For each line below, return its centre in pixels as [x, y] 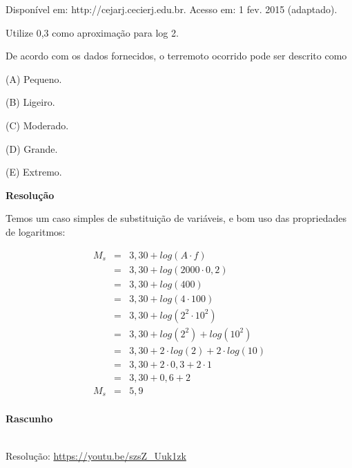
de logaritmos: [36, 231]
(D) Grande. [32, 148]
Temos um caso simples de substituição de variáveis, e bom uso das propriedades [176, 218]
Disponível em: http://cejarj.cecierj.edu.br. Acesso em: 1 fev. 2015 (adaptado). [172, 9]
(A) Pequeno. [34, 78]
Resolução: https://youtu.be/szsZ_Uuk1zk [96, 455]
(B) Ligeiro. [30, 102]
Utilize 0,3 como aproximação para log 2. [92, 32]
